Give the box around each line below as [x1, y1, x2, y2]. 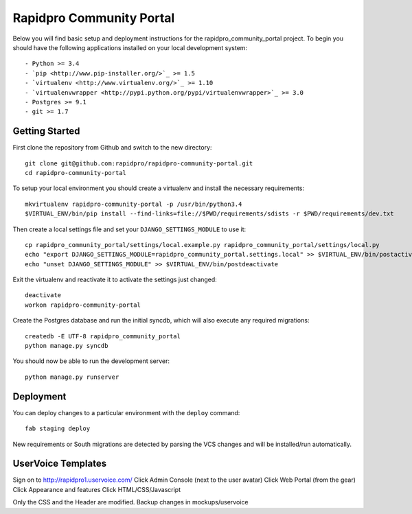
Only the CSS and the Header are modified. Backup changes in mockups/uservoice [12, 498, 249, 506]
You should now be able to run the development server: [12, 357, 170, 365]
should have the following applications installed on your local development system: [12, 43, 247, 51]
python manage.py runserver [25, 373, 119, 381]
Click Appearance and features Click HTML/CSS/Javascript [12, 485, 181, 493]
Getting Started [12, 126, 80, 137]
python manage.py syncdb [25, 342, 108, 350]
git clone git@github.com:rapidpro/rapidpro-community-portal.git [25, 159, 253, 167]
